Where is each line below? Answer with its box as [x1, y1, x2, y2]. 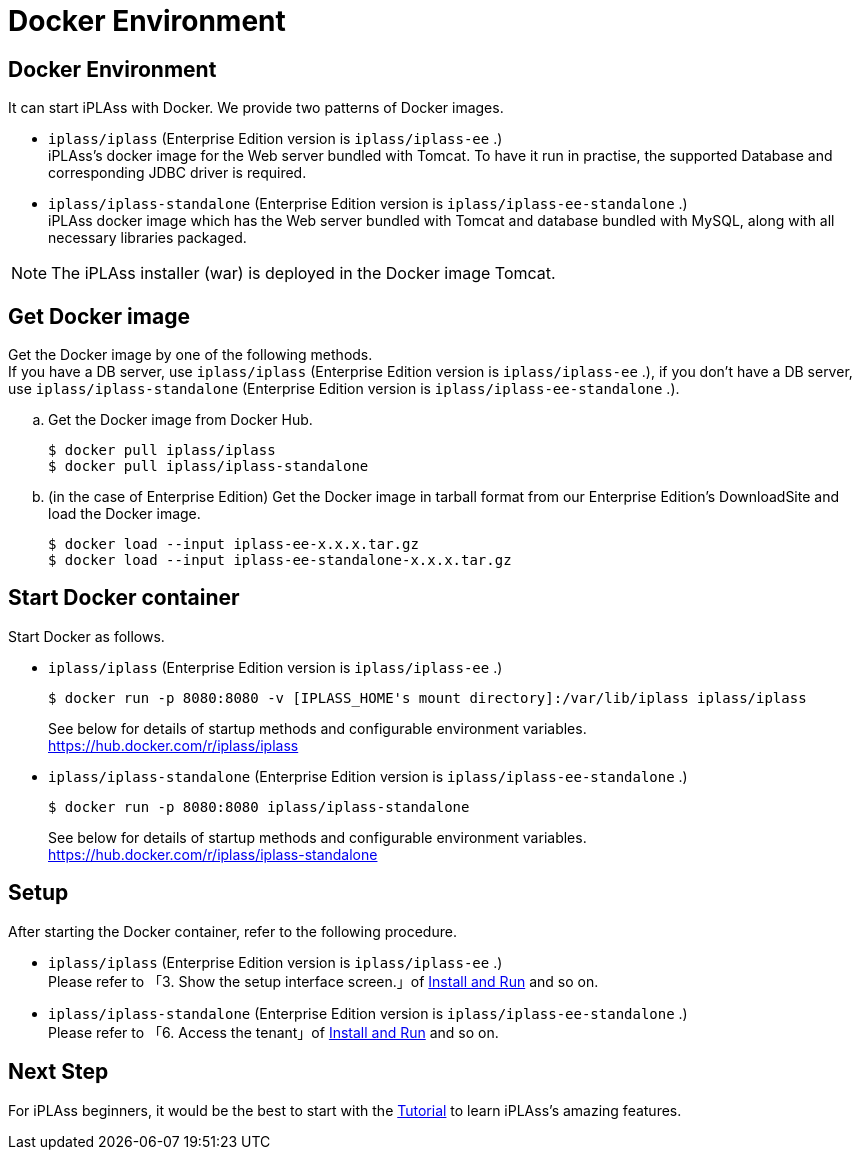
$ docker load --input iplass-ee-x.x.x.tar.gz [48, 536, 419, 553]
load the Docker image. [48, 505, 201, 523]
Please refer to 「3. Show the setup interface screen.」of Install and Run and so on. [48, 972, 599, 990]
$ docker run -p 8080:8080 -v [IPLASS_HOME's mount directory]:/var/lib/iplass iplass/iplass [48, 689, 807, 706]
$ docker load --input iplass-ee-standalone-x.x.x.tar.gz [48, 552, 512, 569]
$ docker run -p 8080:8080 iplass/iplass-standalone [48, 798, 470, 815]
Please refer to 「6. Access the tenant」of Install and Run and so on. [48, 1023, 499, 1041]
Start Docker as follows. [8, 627, 165, 645]
